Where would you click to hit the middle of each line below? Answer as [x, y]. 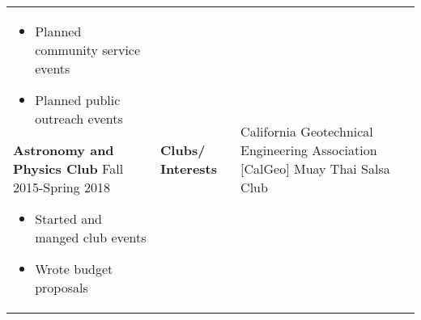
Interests [189, 168]
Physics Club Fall [68, 168]
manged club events [91, 237]
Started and [68, 219]
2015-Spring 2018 [62, 187]
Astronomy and [64, 150]
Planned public [78, 100]
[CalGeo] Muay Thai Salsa [315, 168]
